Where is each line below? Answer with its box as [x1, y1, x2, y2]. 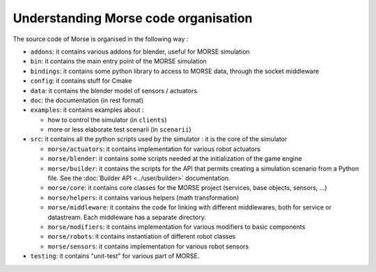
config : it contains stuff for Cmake [30, 77, 132, 85]
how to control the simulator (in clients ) [47, 115, 167, 124]
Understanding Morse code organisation [13, 10, 253, 26]
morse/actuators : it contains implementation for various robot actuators [47, 145, 260, 153]
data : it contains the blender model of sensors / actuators [30, 86, 198, 95]
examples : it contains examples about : [30, 106, 144, 114]
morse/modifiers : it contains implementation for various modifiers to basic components [47, 223, 306, 231]
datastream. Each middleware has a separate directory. [47, 213, 207, 221]
